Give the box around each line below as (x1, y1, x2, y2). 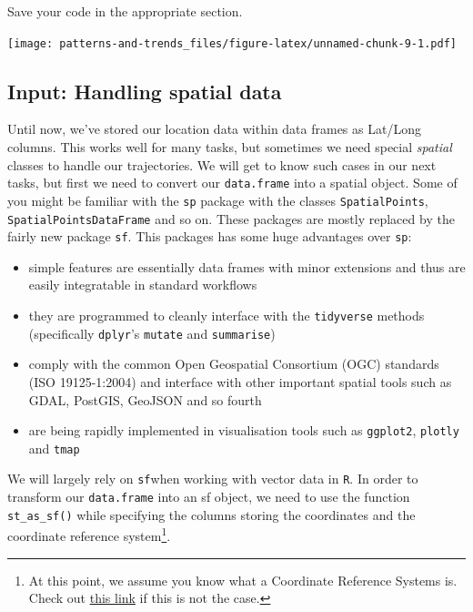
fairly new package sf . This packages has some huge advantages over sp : (7, 227, 412, 246)
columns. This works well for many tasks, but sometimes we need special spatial (7, 138, 452, 157)
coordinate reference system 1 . (7, 524, 171, 546)
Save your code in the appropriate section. (7, 2, 243, 20)
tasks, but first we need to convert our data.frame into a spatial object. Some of (7, 173, 458, 192)
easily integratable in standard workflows (28, 275, 257, 294)
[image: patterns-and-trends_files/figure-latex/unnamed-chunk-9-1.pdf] (7, 36, 457, 50)
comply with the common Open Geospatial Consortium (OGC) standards (28, 354, 439, 373)
